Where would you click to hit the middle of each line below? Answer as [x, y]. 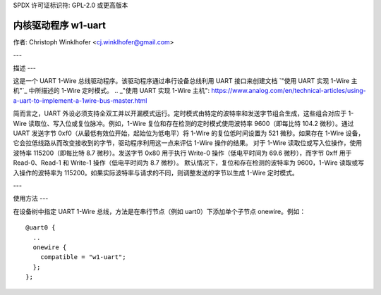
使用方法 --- [31, 199]
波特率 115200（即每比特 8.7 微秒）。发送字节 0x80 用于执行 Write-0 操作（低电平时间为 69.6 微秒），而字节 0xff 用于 [182, 153]
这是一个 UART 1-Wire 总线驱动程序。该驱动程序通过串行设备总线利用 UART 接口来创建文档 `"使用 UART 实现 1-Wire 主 [185, 81]
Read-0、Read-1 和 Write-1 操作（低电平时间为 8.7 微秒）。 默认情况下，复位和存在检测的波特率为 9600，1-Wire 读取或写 [189, 163]
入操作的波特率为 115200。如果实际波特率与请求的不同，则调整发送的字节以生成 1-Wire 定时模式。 [156, 172]
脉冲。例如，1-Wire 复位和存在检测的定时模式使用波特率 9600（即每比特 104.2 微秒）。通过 [222, 123]
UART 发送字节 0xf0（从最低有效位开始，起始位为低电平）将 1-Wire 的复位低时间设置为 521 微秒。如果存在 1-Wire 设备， [189, 133]
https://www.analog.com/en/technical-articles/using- [289, 91]
